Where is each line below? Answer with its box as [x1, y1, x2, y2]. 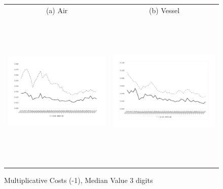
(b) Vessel [149, 5, 180, 15]
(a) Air [46, 5, 68, 15]
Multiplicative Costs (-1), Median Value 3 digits [4, 174, 153, 185]
